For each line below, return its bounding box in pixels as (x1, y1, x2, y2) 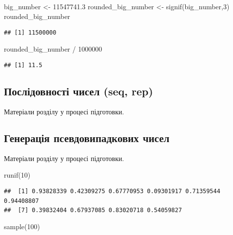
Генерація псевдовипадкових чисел (4, 130, 170, 145)
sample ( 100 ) (4, 221, 40, 231)
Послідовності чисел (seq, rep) (4, 84, 153, 99)
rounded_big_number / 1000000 (4, 43, 102, 54)
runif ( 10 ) (4, 169, 31, 180)
